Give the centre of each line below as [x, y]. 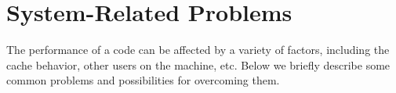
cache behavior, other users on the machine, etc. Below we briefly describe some [198, 64]
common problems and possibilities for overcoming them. [143, 80]
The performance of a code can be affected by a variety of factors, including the [198, 50]
